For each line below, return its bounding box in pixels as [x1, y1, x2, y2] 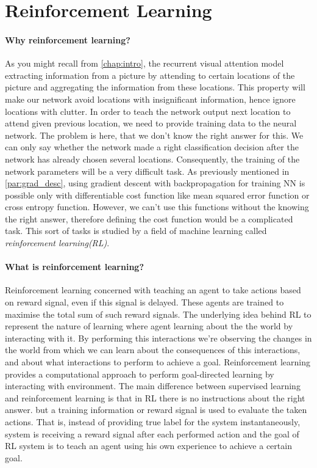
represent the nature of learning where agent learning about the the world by [5, 320, 293, 332]
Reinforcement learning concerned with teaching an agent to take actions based [5, 283, 301, 296]
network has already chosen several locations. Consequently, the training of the [5, 152, 300, 165]
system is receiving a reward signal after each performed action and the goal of [5, 427, 299, 440]
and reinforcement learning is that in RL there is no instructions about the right [5, 391, 305, 404]
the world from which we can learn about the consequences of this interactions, [5, 343, 301, 356]
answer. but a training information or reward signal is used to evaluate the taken [5, 403, 307, 416]
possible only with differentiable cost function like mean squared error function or [5, 188, 310, 201]
